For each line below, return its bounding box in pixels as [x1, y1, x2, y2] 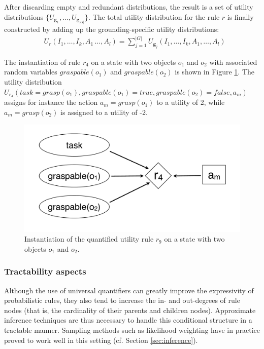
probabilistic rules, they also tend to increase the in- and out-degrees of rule [4, 295, 240, 305]
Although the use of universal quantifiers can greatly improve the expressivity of [4, 285, 254, 295]
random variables [4, 66, 57, 77]
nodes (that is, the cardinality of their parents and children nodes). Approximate [4, 304, 256, 315]
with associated [209, 56, 257, 67]
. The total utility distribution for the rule [88, 11, 220, 22]
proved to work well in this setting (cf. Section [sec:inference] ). [4, 334, 198, 345]
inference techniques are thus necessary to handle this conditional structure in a [4, 315, 252, 325]
